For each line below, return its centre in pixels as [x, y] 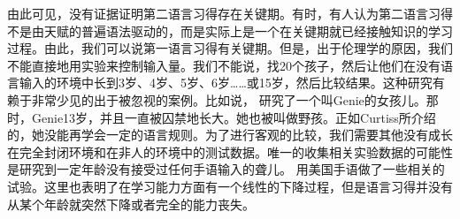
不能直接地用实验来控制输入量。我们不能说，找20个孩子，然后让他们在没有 [224, 65]
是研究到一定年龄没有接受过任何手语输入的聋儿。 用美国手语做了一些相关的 [226, 169]
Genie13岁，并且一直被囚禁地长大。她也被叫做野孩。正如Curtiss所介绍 [234, 117]
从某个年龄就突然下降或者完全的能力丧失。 [131, 204]
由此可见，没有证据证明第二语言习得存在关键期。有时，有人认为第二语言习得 [230, 13]
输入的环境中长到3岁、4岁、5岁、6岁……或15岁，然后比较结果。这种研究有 [232, 83]
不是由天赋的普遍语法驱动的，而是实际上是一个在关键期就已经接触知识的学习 [230, 30]
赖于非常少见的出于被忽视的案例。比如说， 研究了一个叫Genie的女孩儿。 [217, 99]
